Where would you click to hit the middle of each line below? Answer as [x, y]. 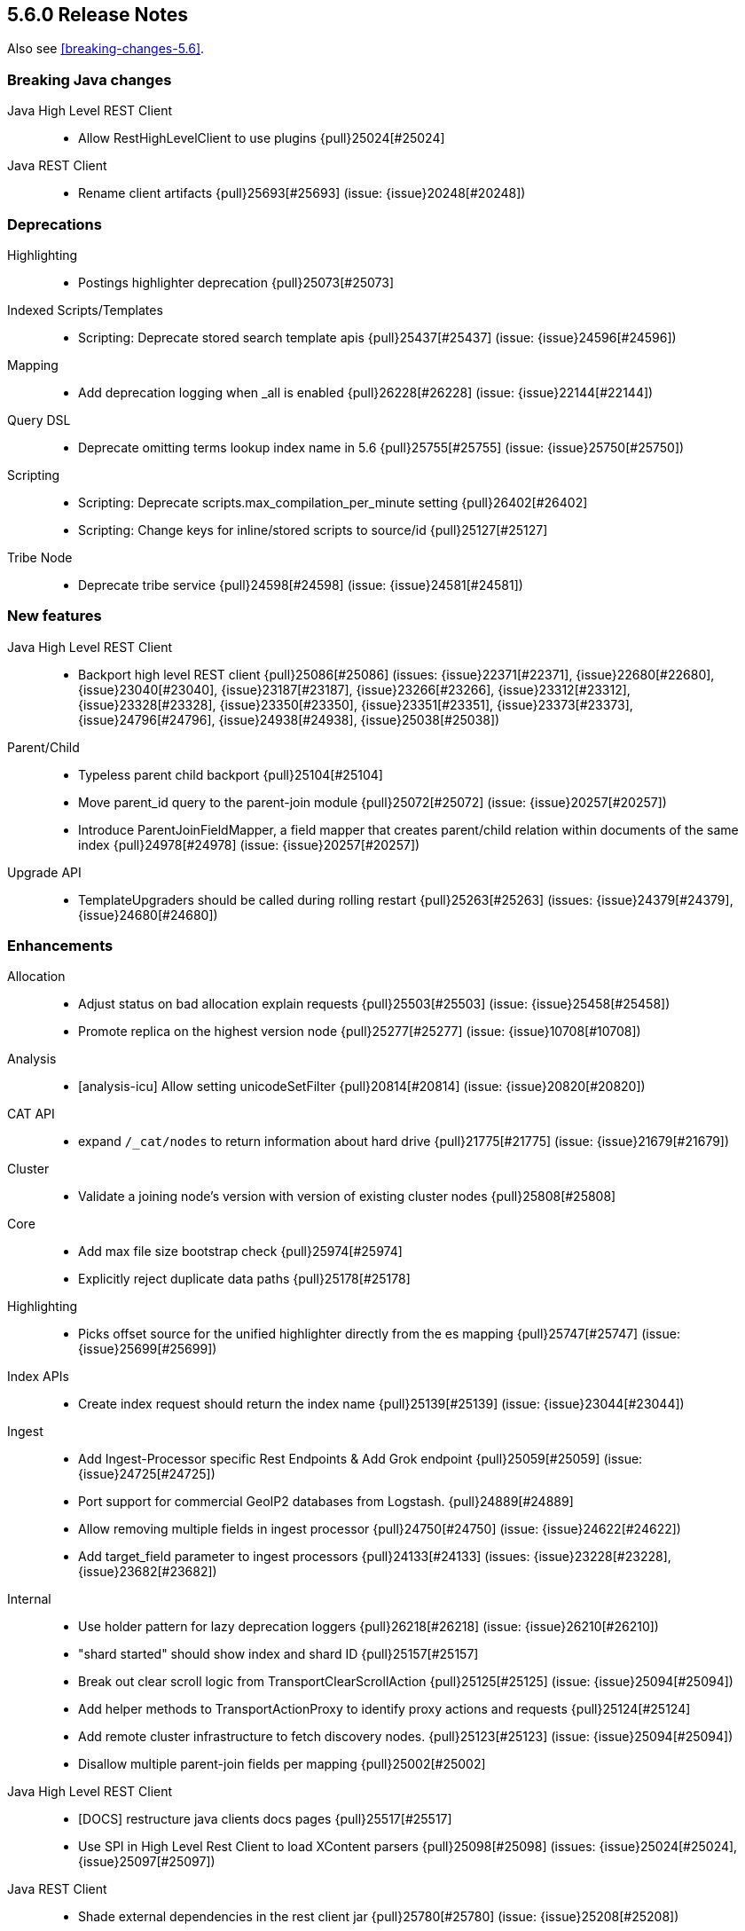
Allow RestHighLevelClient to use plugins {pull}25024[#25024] [262, 138]
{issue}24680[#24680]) [148, 914]
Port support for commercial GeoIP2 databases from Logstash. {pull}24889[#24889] [326, 1502]
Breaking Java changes [90, 79]
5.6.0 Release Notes [98, 15]
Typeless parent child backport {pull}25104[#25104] [231, 774]
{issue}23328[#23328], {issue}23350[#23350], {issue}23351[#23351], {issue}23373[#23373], [356, 704]
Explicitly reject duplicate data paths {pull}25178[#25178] [244, 1279]
